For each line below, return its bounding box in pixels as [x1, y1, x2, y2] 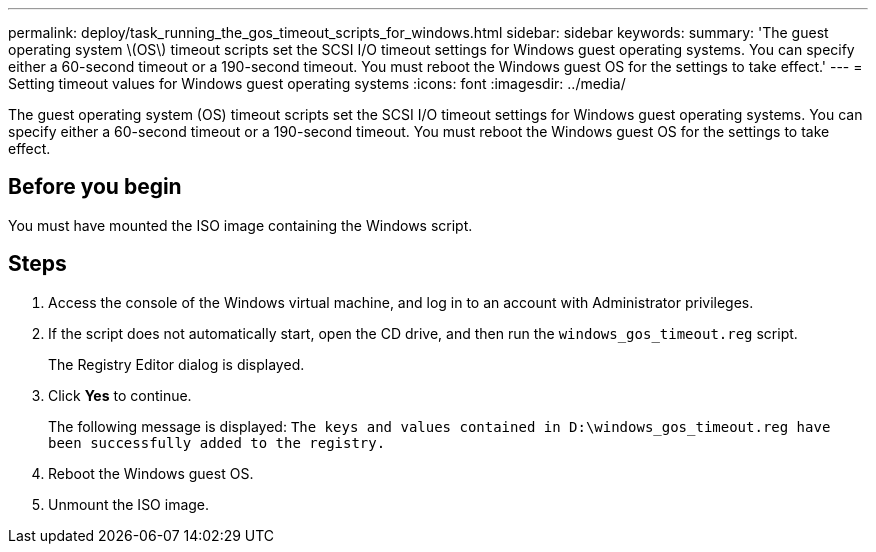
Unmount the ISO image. [48, 495, 210, 513]
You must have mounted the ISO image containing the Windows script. [8, 216, 473, 234]
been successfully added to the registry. [48, 434, 386, 451]
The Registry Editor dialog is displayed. [48, 355, 305, 373]
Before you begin [8, 174, 182, 200]
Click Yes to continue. [48, 386, 192, 404]
